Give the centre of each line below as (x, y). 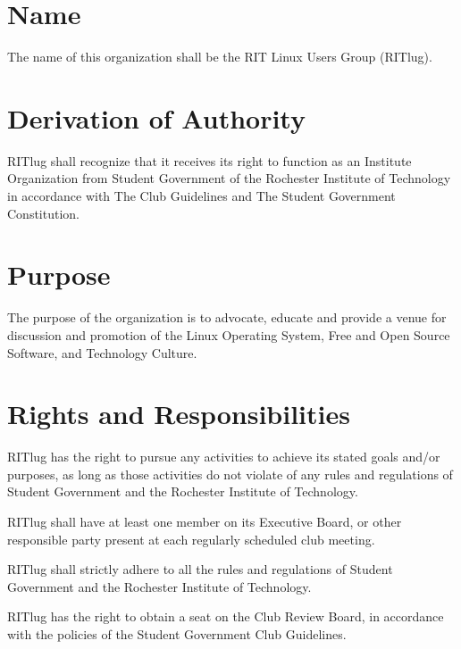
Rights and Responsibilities (179, 414)
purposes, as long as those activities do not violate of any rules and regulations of (230, 474)
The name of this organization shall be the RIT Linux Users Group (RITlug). (220, 57)
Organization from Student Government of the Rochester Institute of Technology (229, 178)
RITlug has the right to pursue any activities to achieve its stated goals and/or (224, 457)
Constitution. (43, 213)
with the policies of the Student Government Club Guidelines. (177, 634)
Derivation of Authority (156, 117)
